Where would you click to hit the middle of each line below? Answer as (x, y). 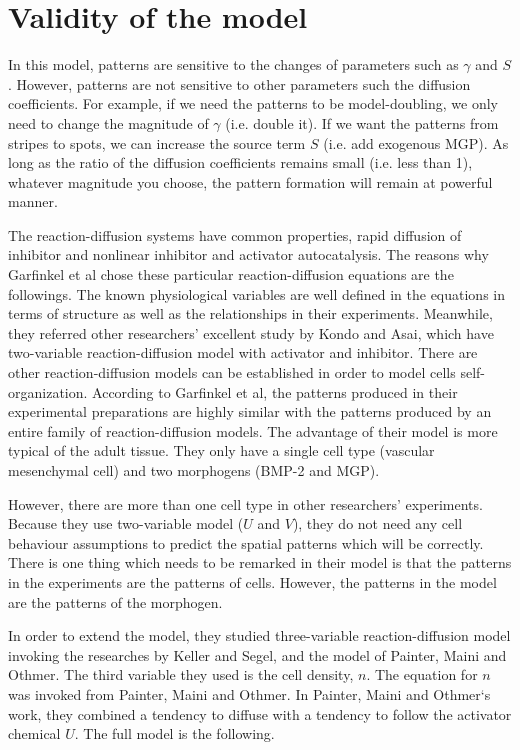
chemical (34, 733)
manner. (33, 201)
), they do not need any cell (377, 523)
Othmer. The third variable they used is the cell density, (181, 674)
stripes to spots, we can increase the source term (157, 142)
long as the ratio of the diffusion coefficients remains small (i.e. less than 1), (240, 162)
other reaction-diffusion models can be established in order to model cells (232, 372)
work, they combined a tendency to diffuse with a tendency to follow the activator (260, 713)
